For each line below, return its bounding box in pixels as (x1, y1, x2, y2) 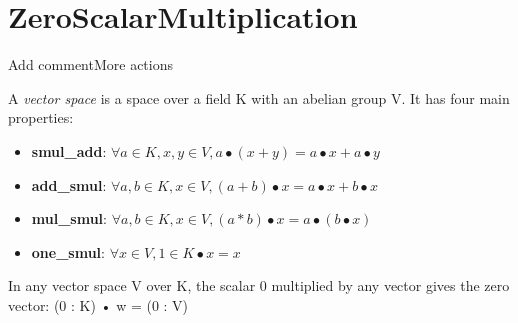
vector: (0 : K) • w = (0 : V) (8, 294, 189, 315)
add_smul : (31, 174, 107, 195)
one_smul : (31, 241, 105, 262)
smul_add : (31, 140, 107, 161)
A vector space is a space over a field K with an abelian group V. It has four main (8, 87, 510, 108)
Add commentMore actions (8, 54, 173, 75)
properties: (8, 107, 74, 128)
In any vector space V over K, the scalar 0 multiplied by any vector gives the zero (8, 275, 510, 296)
